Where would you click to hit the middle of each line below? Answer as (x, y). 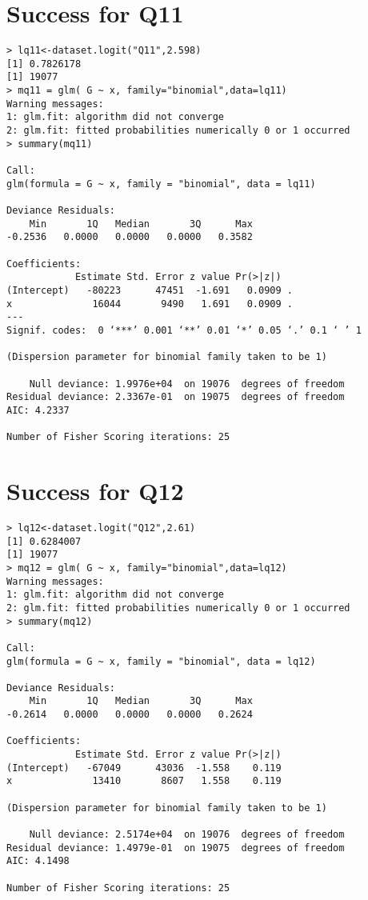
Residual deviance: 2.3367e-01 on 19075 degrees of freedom (176, 397)
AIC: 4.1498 (38, 861)
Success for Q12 (95, 490)
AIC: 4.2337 (38, 410)
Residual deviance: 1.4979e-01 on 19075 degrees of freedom (176, 848)
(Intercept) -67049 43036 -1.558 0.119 (144, 768)
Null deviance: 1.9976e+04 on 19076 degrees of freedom (187, 384)
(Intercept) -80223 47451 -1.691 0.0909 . (150, 290)
